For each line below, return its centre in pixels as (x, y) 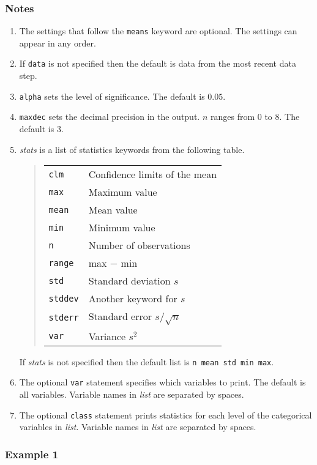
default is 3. (41, 129)
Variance (107, 336)
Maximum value (123, 192)
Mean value (113, 210)
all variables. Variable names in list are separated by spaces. (132, 394)
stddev (64, 298)
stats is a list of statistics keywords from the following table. (132, 149)
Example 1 (32, 454)
